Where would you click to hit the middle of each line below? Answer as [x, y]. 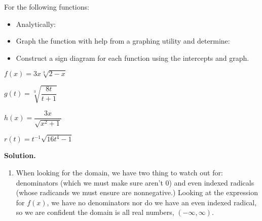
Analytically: [36, 24]
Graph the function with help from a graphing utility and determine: [123, 41]
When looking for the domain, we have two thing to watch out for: [119, 173]
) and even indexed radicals [212, 182]
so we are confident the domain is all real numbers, [95, 212]
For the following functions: [47, 7]
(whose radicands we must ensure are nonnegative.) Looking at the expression [137, 192]
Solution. [20, 155]
